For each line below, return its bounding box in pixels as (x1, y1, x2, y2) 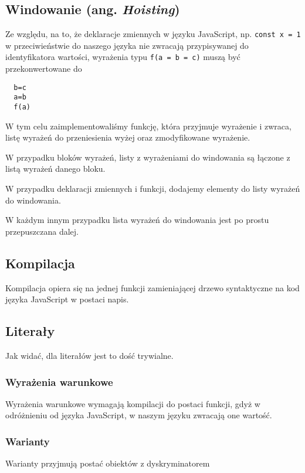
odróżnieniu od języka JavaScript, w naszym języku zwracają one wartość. (5, 409, 272, 421)
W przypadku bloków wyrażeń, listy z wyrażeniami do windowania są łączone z (5, 151, 290, 163)
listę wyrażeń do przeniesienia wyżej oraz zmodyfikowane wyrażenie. (5, 131, 250, 144)
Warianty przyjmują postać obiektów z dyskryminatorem (5, 457, 210, 469)
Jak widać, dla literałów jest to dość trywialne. (5, 349, 174, 362)
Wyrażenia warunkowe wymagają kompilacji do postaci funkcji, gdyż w (5, 397, 260, 409)
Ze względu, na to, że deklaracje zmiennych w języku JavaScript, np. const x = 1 (5, 28, 301, 40)
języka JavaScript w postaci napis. (5, 293, 129, 305)
